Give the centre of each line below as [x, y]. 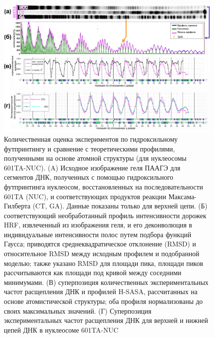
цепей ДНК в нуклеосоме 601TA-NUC [61, 329]
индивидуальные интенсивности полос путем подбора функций [98, 234]
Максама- [182, 196]
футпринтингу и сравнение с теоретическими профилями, [89, 148]
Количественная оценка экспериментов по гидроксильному [91, 139]
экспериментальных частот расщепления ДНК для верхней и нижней [106, 320]
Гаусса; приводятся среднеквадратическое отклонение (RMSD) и [100, 244]
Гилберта [17, 206]
